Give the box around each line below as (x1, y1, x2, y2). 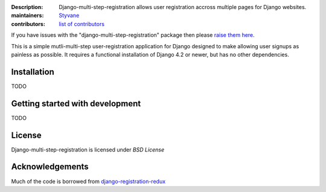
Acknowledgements (11, 162, 89, 172)
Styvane (59, 12, 80, 19)
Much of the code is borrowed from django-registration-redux (11, 178, 166, 185)
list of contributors (59, 20, 105, 27)
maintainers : (11, 12, 44, 19)
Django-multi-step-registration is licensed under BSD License (11, 146, 165, 153)
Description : (11, 4, 43, 10)
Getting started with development (11, 98, 141, 109)
